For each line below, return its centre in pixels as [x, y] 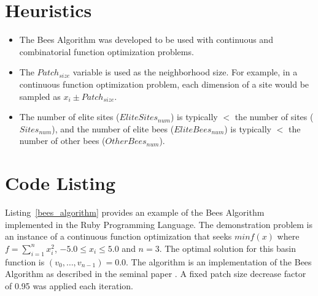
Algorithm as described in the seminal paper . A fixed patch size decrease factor [156, 274]
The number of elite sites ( [69, 117]
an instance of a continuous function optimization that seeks [118, 236]
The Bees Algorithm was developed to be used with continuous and [146, 40]
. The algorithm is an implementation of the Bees [219, 261]
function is [25, 261]
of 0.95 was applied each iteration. [69, 285]
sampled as [40, 96]
